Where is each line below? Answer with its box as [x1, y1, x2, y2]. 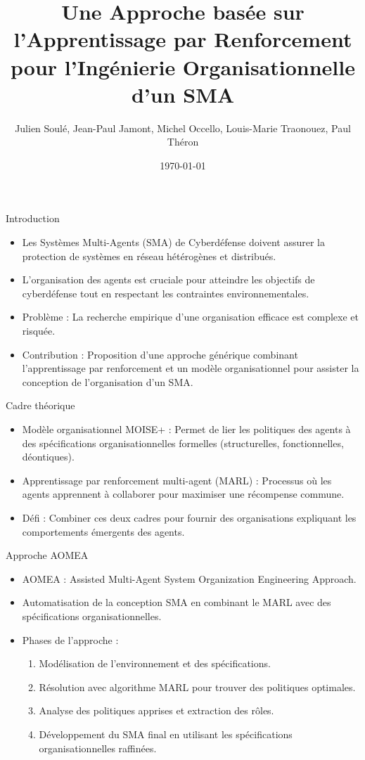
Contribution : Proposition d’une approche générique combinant [22, 347, 298, 361]
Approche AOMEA [6, 548, 89, 562]
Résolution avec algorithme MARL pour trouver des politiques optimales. [39, 679, 356, 694]
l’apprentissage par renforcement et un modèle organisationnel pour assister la [22, 361, 359, 375]
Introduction [6, 211, 60, 226]
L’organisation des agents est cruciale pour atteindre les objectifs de [22, 272, 315, 287]
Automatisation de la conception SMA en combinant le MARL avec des [22, 595, 331, 610]
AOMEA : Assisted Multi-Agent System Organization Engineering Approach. [22, 571, 357, 586]
